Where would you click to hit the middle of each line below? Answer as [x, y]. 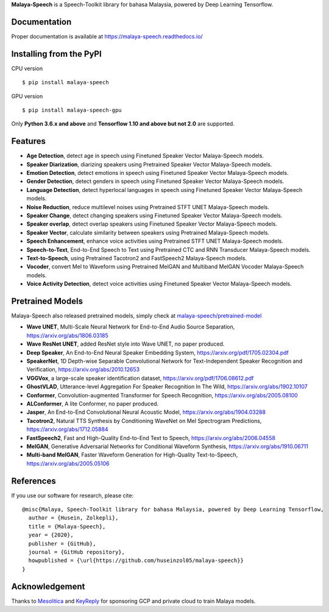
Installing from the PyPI [56, 54]
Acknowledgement [48, 586]
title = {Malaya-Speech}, [67, 526]
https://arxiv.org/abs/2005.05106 [68, 463]
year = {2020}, [51, 535]
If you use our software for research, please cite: [73, 495]
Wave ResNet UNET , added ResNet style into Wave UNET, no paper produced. [126, 344]
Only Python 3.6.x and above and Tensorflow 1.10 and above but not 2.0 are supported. [123, 124]
